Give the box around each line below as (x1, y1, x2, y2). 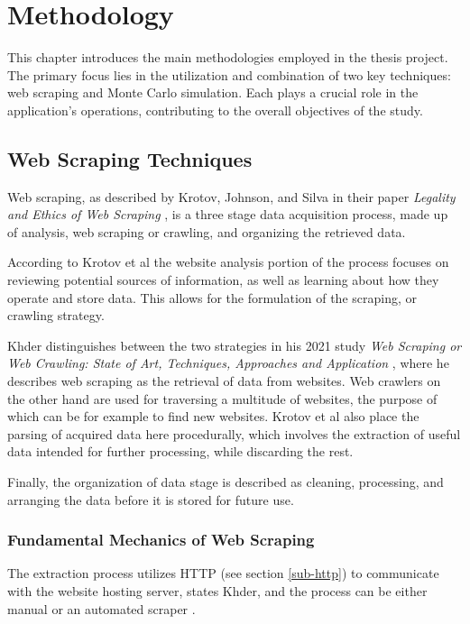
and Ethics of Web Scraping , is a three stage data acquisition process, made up (7, 205, 448, 224)
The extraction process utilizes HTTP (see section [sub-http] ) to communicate (7, 564, 439, 583)
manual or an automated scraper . (7, 599, 196, 618)
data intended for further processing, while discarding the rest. (7, 442, 354, 461)
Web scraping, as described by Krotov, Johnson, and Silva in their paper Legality (7, 187, 456, 206)
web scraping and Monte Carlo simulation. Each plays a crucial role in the (7, 83, 419, 102)
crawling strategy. (7, 306, 105, 325)
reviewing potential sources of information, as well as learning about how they (7, 271, 439, 289)
